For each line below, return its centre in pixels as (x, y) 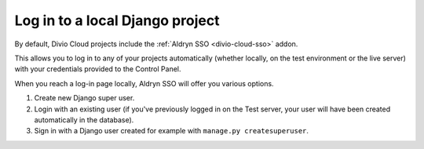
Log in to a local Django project (117, 20)
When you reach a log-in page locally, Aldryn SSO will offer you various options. (144, 83)
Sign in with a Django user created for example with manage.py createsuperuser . (172, 131)
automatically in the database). (84, 120)
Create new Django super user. (84, 98)
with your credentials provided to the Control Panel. (98, 69)
